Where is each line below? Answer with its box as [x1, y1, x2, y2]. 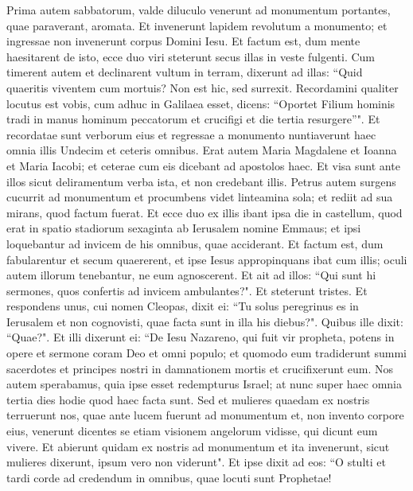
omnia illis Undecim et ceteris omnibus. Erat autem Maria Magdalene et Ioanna [6, 142, 397, 158]
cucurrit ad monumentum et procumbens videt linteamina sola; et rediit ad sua [6, 189, 393, 205]
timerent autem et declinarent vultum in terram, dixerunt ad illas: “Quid [6, 64, 363, 80]
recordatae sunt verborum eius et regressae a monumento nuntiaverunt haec [6, 126, 376, 142]
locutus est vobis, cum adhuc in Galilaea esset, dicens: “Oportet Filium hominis [6, 95, 395, 111]
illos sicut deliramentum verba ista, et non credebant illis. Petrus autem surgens [6, 173, 396, 189]
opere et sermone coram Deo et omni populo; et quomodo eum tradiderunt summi [6, 345, 407, 361]
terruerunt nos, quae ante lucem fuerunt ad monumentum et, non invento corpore [6, 407, 404, 423]
